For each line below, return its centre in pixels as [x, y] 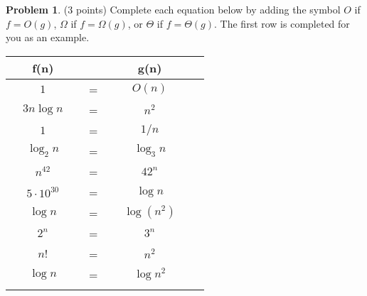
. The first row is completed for [282, 23]
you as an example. [48, 37]
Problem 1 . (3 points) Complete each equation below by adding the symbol [173, 9]
